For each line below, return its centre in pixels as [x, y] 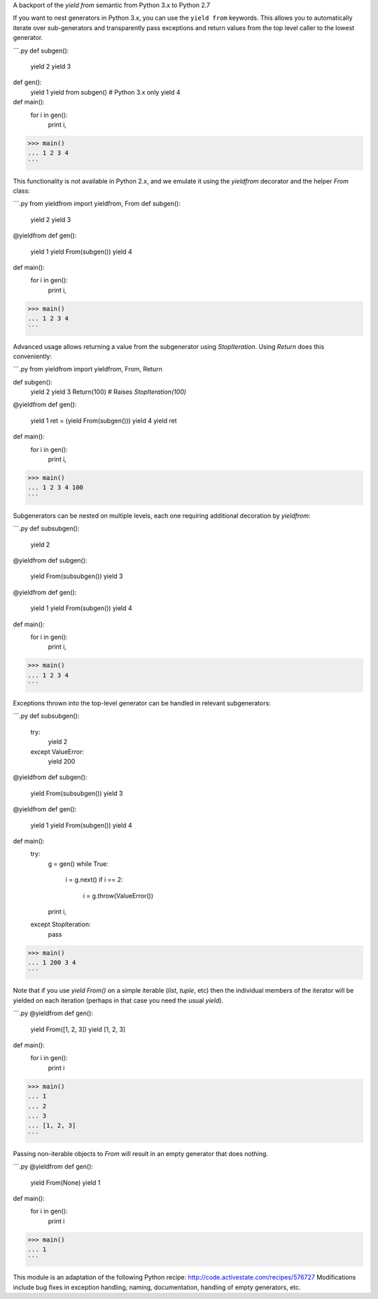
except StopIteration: [61, 924]
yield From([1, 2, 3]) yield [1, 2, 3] [78, 1029]
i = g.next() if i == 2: [94, 880]
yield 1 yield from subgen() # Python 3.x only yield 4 [106, 92]
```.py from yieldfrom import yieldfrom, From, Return [87, 369]
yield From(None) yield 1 [65, 1182]
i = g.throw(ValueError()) [118, 895]
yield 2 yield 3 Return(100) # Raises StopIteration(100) [108, 392]
